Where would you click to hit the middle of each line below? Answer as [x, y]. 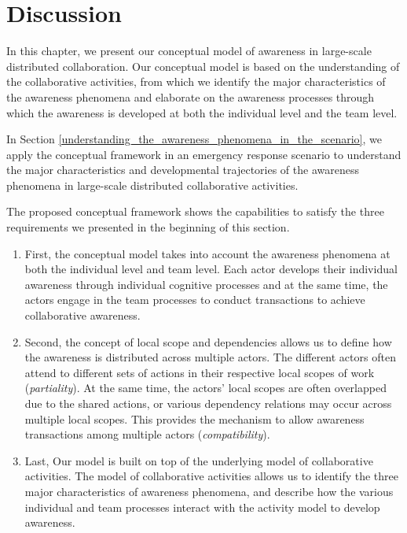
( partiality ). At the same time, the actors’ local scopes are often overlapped [205, 388]
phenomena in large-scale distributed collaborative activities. [152, 185]
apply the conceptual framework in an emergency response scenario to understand [204, 154]
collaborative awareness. [82, 315]
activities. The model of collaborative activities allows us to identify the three [211, 476]
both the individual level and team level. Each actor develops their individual [211, 269]
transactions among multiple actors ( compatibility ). [147, 434]
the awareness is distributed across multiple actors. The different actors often [210, 357]
